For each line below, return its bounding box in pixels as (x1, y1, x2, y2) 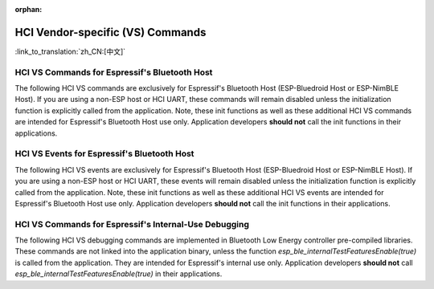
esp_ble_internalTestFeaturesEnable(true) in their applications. (14, 269, 223, 279)
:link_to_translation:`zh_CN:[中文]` (14, 47, 126, 56)
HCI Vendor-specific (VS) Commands (14, 25, 207, 39)
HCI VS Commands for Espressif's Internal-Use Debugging (14, 218, 249, 230)
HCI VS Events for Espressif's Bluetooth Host (14, 149, 194, 160)
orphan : (14, 5, 43, 14)
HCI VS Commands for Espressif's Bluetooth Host (14, 67, 213, 78)
